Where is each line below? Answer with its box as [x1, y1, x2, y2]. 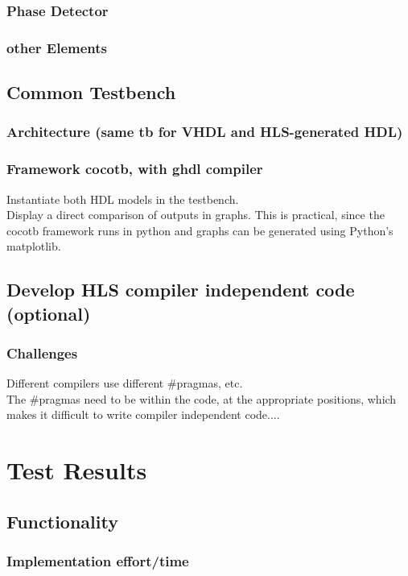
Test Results [6, 454, 147, 487]
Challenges [6, 343, 78, 363]
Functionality [6, 508, 118, 533]
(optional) [6, 300, 91, 325]
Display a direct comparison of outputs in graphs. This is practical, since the [6, 206, 385, 223]
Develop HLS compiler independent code [6, 277, 355, 302]
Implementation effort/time [6, 551, 189, 571]
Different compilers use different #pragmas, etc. [6, 375, 243, 392]
